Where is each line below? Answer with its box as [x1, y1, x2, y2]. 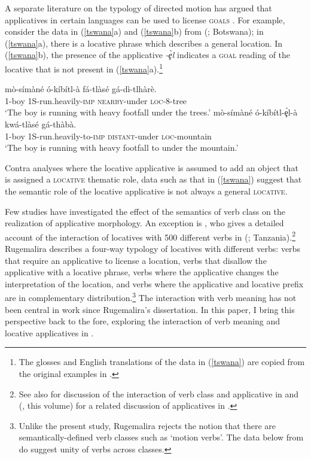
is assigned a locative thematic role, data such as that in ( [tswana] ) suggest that [5, 173, 302, 186]
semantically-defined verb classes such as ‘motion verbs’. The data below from [19, 431, 304, 443]
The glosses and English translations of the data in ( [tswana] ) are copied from [19, 355, 305, 368]
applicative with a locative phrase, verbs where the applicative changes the [5, 266, 279, 278]
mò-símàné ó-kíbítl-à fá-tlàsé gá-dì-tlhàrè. [5, 83, 157, 95]
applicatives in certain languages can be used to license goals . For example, [5, 13, 285, 26]
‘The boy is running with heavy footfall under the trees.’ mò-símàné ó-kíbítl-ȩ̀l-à [5, 106, 298, 118]
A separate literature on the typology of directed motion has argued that [5, 2, 272, 14]
